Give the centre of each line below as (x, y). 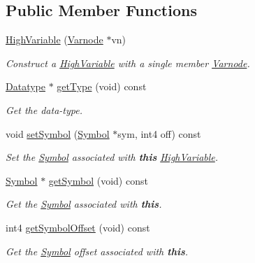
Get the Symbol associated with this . (84, 204)
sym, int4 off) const (159, 133)
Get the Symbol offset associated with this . (97, 251)
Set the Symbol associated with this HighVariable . (112, 157)
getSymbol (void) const (98, 180)
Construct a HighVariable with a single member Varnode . (128, 63)
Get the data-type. (44, 109)
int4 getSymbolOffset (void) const (78, 227)
